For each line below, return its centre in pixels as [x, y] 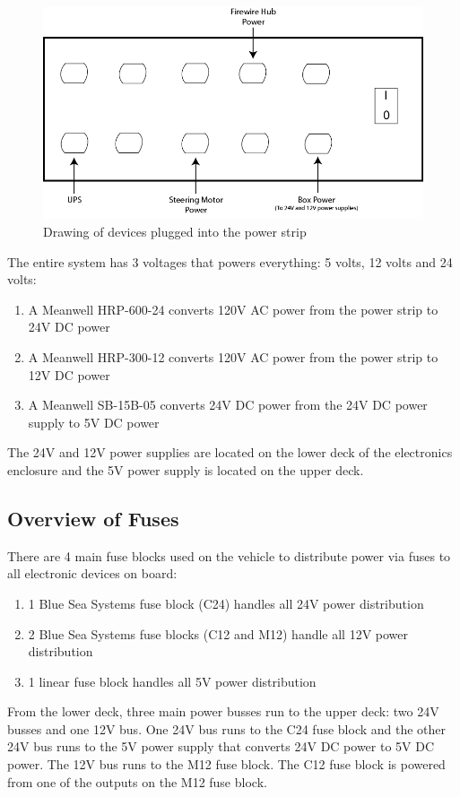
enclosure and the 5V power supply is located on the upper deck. [186, 469]
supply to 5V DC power [94, 422]
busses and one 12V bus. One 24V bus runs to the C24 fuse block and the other [227, 728]
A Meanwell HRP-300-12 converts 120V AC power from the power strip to [233, 356]
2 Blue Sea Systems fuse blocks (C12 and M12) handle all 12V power [218, 633]
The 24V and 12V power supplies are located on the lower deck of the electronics [230, 452]
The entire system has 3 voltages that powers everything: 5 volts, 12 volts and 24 [230, 261]
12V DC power [69, 374]
